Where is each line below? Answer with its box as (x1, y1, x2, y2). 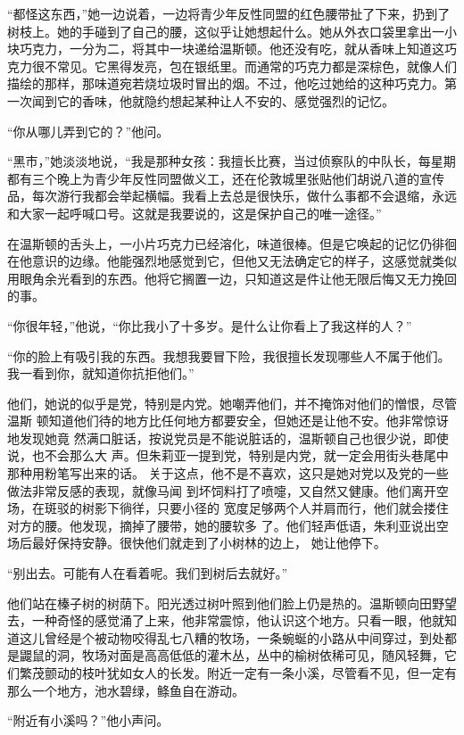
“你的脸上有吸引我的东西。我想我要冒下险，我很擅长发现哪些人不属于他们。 (7, 346, 451, 365)
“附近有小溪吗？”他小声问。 (7, 711, 170, 730)
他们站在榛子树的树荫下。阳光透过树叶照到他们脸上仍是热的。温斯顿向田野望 (7, 593, 457, 612)
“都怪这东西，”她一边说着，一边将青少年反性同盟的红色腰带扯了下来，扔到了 (7, 4, 451, 22)
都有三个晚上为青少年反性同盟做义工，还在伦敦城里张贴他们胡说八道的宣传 (7, 169, 444, 187)
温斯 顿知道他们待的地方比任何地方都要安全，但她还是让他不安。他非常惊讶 (7, 411, 449, 430)
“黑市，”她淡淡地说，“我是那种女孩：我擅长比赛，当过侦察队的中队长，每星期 (7, 152, 456, 170)
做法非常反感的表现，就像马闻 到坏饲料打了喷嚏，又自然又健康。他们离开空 (7, 481, 449, 500)
